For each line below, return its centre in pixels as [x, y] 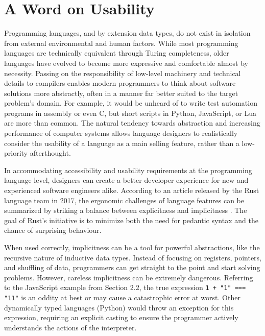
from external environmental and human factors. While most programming [121, 43]
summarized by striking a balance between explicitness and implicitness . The [126, 210]
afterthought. [50, 153]
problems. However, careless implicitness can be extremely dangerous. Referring [129, 277]
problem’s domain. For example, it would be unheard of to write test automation [131, 103]
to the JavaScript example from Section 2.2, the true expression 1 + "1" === [125, 287]
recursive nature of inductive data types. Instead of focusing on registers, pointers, [133, 257]
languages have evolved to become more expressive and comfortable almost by [126, 63]
